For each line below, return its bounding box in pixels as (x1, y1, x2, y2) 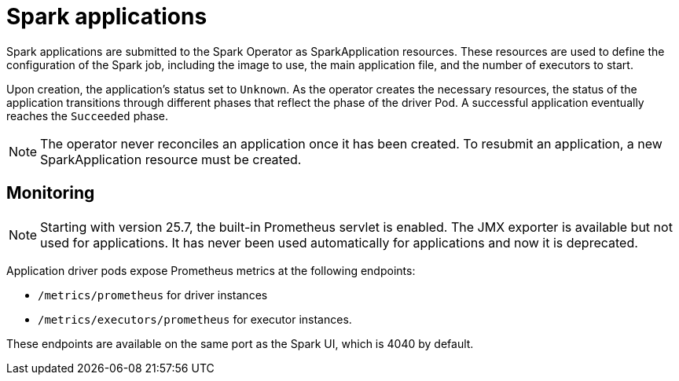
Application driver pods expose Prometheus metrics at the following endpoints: (6, 263, 416, 277)
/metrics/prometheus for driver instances (38, 288, 268, 302)
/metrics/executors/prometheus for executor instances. (38, 312, 352, 326)
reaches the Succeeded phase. (6, 108, 169, 123)
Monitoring (6, 183, 95, 203)
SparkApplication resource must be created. (40, 151, 302, 167)
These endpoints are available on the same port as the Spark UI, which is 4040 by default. (6, 336, 474, 350)
